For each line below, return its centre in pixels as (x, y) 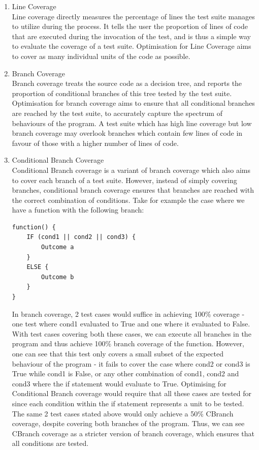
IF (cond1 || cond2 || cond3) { (81, 237)
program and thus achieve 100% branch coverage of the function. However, (128, 343)
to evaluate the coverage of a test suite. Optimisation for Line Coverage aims (132, 46)
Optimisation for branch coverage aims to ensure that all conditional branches (133, 103)
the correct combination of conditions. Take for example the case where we (128, 200)
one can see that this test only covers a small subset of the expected (118, 353)
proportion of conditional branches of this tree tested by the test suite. (122, 93)
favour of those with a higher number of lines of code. (95, 143)
